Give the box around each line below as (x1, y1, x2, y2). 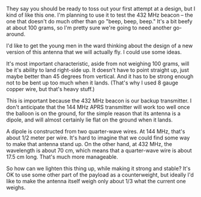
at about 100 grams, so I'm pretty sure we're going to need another (6, 24, 172, 31)
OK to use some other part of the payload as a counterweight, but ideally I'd (6, 171, 194, 178)
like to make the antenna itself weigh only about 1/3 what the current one (6, 178, 186, 184)
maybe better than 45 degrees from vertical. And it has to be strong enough (6, 73, 194, 80)
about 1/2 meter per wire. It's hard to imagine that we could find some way (6, 134, 190, 141)
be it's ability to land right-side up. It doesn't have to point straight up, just (6, 66, 189, 74)
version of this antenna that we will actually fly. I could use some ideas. (6, 49, 182, 56)
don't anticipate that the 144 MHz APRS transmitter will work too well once (6, 104, 190, 110)
